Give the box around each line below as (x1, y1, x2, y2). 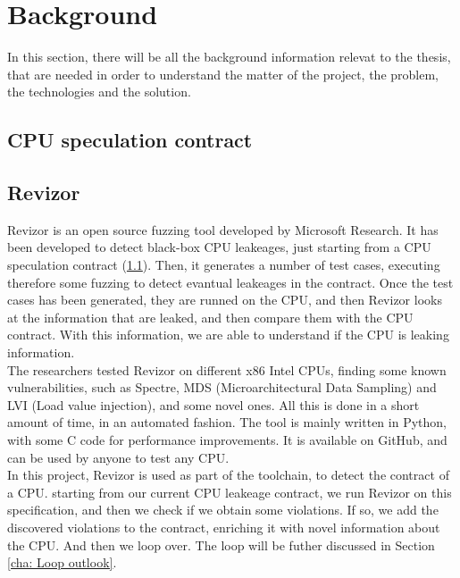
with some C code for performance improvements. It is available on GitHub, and (7, 431, 447, 449)
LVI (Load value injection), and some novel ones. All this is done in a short (7, 395, 420, 414)
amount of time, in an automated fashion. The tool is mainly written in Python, (7, 413, 447, 431)
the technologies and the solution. (7, 82, 191, 101)
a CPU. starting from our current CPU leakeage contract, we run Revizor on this (7, 482, 452, 501)
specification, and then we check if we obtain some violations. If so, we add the (7, 500, 439, 519)
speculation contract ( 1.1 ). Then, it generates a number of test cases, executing (7, 255, 440, 274)
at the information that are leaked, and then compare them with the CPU (7, 307, 414, 326)
